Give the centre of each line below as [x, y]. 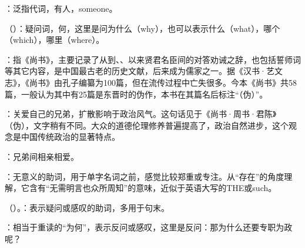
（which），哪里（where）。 [55, 40]
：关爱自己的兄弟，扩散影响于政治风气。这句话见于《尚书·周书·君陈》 [141, 114]
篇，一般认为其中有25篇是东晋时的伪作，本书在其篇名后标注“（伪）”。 [136, 94]
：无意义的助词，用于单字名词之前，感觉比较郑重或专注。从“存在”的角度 [145, 176]
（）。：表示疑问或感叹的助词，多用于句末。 [87, 207]
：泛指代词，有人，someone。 [61, 8]
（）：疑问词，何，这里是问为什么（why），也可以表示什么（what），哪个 [143, 28]
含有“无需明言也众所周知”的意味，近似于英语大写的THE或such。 [153, 188]
